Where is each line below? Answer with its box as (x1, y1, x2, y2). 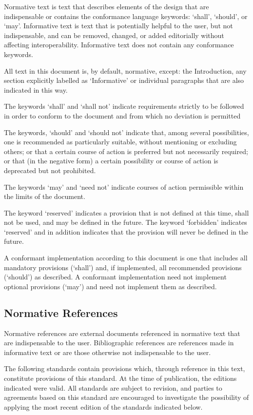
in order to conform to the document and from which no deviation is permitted (4, 110, 241, 120)
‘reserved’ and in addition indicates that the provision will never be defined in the (4, 226, 248, 237)
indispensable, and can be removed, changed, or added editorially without (4, 30, 224, 40)
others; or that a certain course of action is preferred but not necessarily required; (4, 146, 248, 156)
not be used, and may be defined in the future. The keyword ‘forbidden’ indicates (4, 217, 247, 227)
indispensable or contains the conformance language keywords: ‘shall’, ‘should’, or (4, 11, 248, 21)
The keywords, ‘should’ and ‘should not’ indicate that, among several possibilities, (4, 127, 249, 137)
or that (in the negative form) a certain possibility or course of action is (4, 156, 218, 166)
